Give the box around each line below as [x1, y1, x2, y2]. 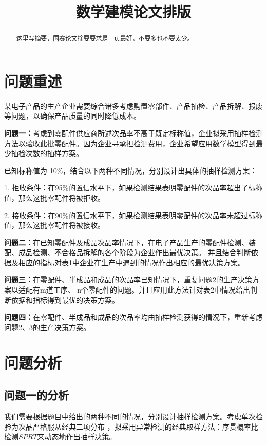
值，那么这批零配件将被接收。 [4, 220, 105, 230]
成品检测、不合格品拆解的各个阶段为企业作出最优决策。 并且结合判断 [18, 247, 251, 258]
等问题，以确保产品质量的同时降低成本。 [4, 110, 141, 121]
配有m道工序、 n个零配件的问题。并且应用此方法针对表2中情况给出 [25, 284, 251, 295]
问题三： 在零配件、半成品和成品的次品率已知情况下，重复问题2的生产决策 [4, 274, 252, 285]
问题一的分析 [4, 387, 69, 403]
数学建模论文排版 [75, 1, 191, 22]
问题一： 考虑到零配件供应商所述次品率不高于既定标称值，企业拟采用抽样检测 [4, 127, 263, 138]
